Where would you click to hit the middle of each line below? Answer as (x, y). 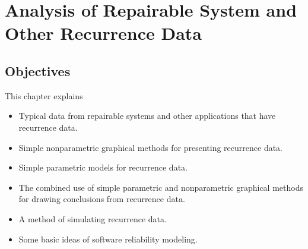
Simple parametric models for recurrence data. (103, 167)
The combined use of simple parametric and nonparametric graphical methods (161, 187)
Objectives (38, 70)
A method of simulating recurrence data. (93, 218)
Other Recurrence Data (103, 33)
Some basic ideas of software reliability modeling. (108, 239)
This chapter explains (44, 95)
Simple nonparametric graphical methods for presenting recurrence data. (151, 147)
